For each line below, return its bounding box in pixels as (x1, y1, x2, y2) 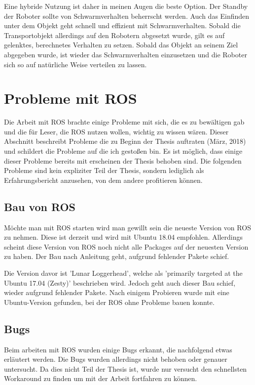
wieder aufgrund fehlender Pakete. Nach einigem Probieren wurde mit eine (4, 287, 229, 298)
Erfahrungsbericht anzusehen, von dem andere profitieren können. (4, 174, 203, 185)
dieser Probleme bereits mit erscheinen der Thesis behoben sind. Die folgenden (4, 155, 242, 166)
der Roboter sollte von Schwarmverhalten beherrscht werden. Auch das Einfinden (4, 10, 250, 21)
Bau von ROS (4, 199, 76, 214)
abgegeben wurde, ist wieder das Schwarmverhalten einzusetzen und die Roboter (4, 49, 247, 59)
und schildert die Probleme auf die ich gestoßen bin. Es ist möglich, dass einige (4, 146, 243, 156)
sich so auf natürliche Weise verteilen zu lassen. (4, 59, 147, 69)
